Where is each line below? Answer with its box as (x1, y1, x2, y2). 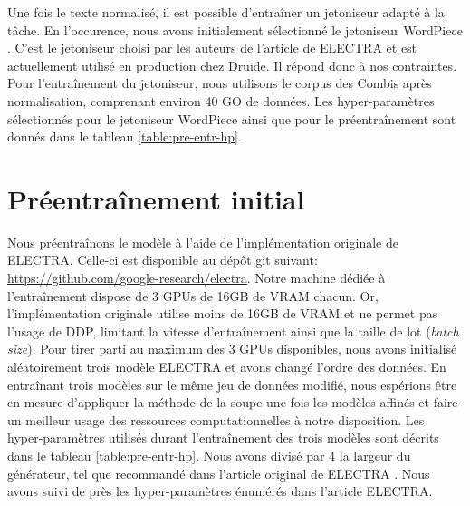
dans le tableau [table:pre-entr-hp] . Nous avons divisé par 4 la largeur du (7, 446, 411, 464)
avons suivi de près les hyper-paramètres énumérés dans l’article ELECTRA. (7, 482, 433, 501)
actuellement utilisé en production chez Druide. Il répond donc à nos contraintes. (7, 55, 457, 74)
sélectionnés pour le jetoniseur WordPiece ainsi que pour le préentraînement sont (7, 109, 456, 128)
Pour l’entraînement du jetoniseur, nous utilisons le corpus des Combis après (7, 73, 432, 92)
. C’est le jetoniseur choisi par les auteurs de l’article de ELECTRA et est (7, 38, 417, 57)
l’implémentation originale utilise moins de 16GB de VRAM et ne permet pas (7, 304, 438, 323)
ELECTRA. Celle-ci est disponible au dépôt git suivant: (7, 250, 318, 269)
